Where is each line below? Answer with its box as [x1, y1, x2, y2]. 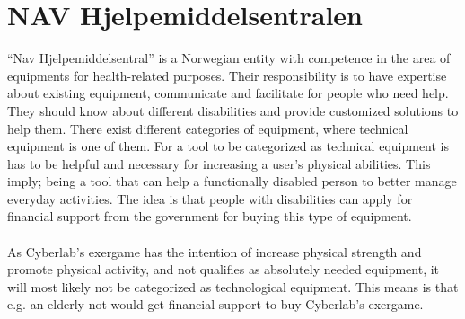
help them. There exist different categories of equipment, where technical [7, 119, 408, 137]
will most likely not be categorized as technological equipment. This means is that [7, 277, 459, 296]
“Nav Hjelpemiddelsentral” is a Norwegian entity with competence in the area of [7, 49, 451, 67]
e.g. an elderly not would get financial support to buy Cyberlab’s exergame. [7, 295, 424, 314]
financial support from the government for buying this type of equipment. [7, 207, 412, 226]
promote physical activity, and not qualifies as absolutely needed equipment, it [7, 260, 440, 279]
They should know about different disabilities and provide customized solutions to [7, 101, 459, 120]
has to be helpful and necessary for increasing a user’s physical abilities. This [7, 154, 431, 173]
